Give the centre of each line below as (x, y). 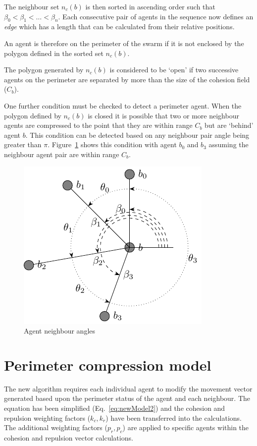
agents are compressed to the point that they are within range (98, 125)
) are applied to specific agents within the (186, 427)
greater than (23, 144)
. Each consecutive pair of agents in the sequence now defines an (156, 16)
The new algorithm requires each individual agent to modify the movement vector (128, 388)
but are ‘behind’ (229, 125)
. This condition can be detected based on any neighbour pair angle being (137, 135)
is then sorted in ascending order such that (150, 6)
